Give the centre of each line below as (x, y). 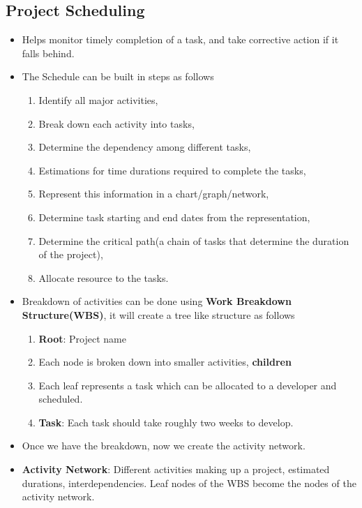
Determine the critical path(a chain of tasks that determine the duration (194, 240)
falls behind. (48, 53)
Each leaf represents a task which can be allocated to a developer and (188, 385)
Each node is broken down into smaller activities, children (165, 362)
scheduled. (61, 399)
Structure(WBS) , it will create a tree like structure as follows (158, 314)
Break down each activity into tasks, (116, 123)
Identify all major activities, (98, 99)
